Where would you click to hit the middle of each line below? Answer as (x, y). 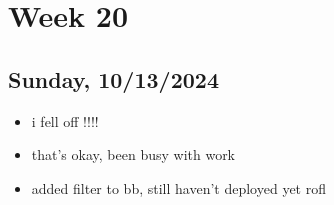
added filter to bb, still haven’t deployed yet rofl (178, 187)
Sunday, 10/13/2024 (113, 78)
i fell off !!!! (65, 120)
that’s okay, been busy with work (133, 154)
